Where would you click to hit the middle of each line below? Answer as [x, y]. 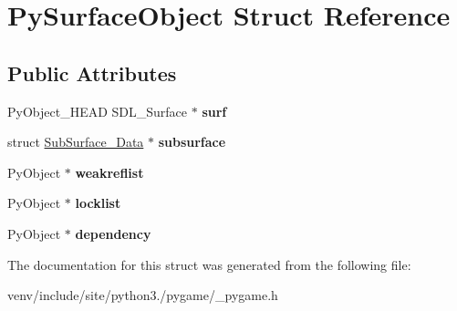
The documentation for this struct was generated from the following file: [209, 264]
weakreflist [109, 172]
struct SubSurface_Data [76, 142]
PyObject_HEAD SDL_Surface [98, 111]
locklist [98, 203]
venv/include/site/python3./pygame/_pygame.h [143, 295]
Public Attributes [92, 73]
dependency [113, 233]
